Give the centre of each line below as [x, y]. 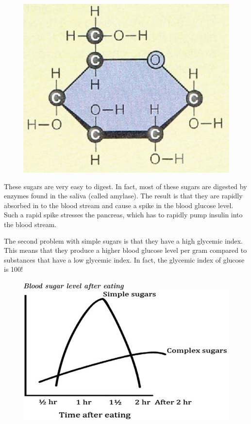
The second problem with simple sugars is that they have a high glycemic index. [123, 240]
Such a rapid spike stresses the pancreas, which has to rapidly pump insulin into [123, 215]
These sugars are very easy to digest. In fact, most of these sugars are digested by [125, 186]
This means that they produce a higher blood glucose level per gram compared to [125, 250]
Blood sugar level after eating [74, 285]
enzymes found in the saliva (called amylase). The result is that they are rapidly [123, 196]
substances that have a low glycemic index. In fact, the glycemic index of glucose [124, 259]
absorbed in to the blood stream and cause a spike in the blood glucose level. [119, 205]
